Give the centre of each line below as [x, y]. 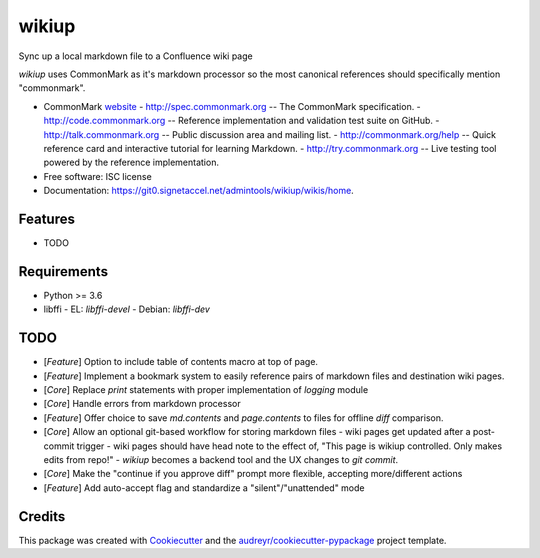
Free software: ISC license [97, 176]
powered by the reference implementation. [131, 162]
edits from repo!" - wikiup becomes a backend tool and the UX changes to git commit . [221, 459]
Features [46, 218]
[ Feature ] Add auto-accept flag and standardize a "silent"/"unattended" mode [204, 487]
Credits [42, 516]
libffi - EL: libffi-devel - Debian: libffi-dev [126, 309]
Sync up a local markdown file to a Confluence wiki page [136, 56]
